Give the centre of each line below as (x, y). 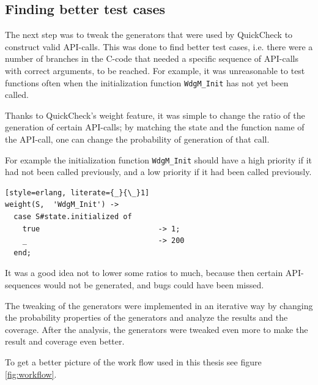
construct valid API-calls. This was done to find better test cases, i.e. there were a (159, 46)
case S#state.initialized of (73, 217)
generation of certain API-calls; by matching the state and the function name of (155, 127)
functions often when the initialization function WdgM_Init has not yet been (147, 82)
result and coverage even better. (65, 341)
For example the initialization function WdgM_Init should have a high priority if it (159, 159)
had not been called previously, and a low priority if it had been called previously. (158, 172)
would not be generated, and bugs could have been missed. (154, 285)
